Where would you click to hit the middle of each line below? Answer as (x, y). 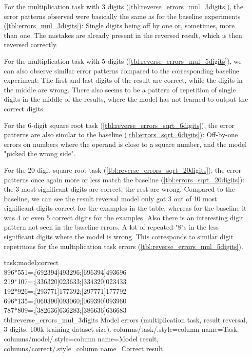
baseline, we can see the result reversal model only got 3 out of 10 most (111, 198)
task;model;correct (31, 262)
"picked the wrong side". (40, 153)
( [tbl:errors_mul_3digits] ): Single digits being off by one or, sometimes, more (119, 26)
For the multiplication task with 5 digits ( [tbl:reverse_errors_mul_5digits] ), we (123, 61)
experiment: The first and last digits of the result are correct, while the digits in (123, 80)
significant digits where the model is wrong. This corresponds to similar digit (119, 237)
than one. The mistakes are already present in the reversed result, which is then (123, 35)
